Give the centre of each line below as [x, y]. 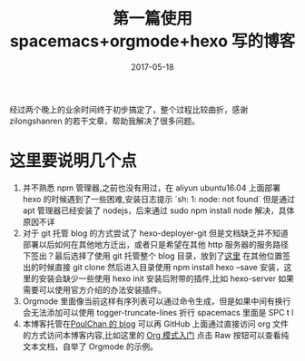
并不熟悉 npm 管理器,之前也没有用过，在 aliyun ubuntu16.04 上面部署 [152, 188]
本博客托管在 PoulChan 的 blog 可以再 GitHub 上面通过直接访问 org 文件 [155, 324]
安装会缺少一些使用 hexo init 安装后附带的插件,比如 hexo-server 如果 [167, 278]
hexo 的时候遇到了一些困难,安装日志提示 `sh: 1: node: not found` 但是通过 [158, 199]
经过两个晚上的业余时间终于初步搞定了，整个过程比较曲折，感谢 [128, 109]
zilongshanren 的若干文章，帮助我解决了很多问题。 [104, 121]
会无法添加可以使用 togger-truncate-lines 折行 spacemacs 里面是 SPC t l [158, 312]
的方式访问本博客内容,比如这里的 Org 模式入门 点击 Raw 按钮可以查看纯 [156, 335]
